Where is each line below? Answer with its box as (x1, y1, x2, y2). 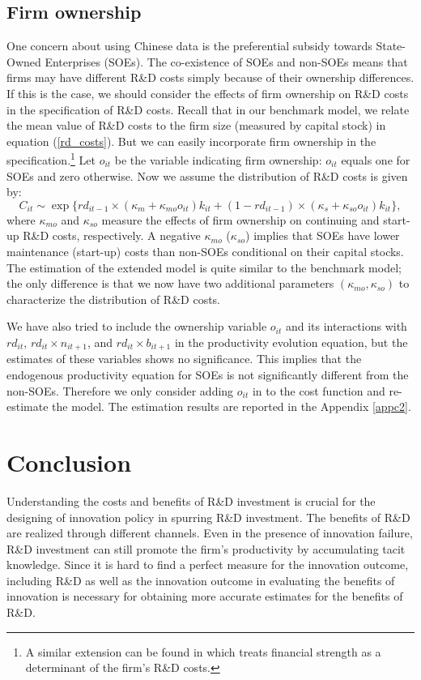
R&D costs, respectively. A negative (23, 227, 201, 244)
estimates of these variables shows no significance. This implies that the (6, 350, 362, 367)
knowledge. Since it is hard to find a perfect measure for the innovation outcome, (6, 556, 409, 573)
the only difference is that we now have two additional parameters (6, 275, 334, 292)
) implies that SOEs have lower (245, 227, 400, 244)
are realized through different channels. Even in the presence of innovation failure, (6, 524, 413, 541)
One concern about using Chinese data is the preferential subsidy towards (6, 37, 372, 54)
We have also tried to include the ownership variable (6, 318, 267, 335)
